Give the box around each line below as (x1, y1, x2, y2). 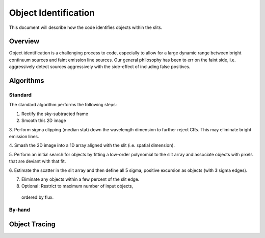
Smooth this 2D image (21, 118, 66, 123)
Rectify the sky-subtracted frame (21, 111, 88, 117)
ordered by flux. (21, 194, 54, 200)
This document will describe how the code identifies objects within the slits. (9, 24, 162, 30)
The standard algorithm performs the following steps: (9, 102, 117, 108)
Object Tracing (9, 220, 56, 229)
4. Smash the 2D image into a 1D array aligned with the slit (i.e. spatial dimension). (9, 143, 175, 148)
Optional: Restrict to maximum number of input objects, (21, 183, 133, 189)
